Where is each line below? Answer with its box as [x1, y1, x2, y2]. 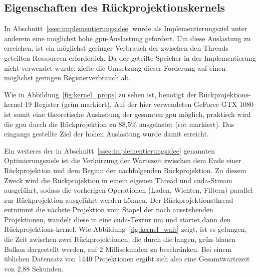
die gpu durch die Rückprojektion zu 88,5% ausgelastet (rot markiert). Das [4, 118, 234, 129]
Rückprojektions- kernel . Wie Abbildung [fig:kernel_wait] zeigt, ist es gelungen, [4, 224, 247, 234]
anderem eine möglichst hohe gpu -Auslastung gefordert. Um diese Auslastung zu [4, 33, 251, 43]
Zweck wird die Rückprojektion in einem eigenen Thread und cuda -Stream [4, 175, 232, 185]
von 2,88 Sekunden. [4, 263, 64, 273]
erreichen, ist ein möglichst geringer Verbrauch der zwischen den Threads [4, 43, 228, 53]
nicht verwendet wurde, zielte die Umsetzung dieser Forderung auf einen [4, 62, 225, 73]
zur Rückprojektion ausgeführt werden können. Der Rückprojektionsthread [4, 194, 233, 205]
